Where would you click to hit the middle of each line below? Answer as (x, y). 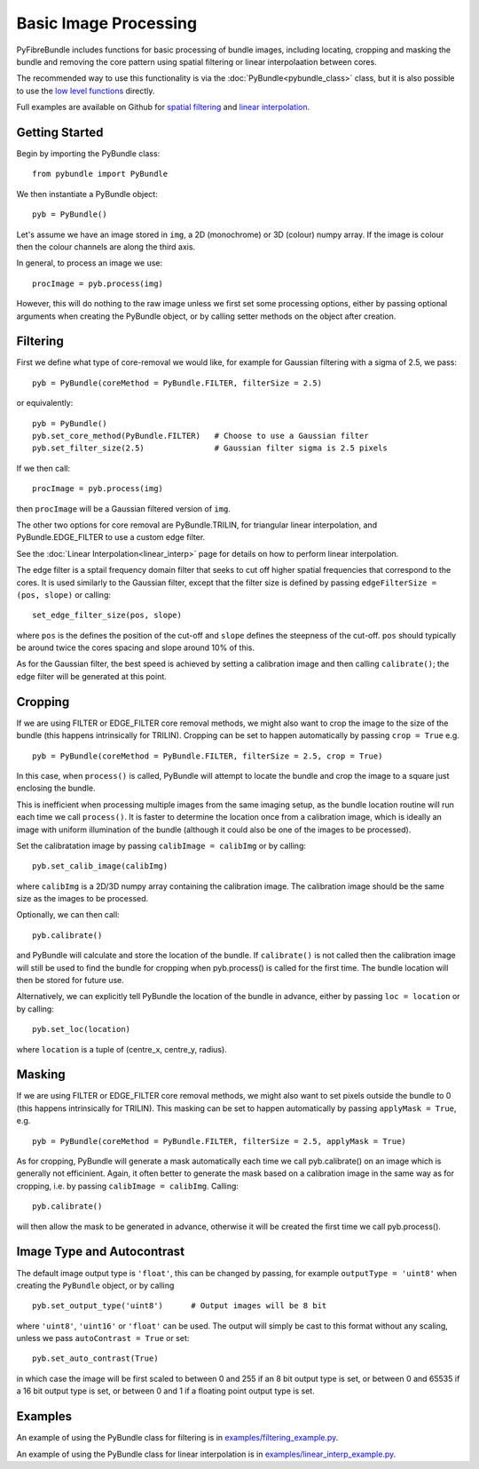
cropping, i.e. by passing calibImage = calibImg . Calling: (128, 1186)
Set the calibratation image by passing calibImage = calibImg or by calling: (161, 846)
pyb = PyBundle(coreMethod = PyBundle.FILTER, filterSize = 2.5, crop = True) (208, 756)
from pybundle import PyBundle (100, 174)
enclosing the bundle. (56, 788)
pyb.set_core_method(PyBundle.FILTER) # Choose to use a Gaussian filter (200, 436)
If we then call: (43, 468)
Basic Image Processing (107, 23)
